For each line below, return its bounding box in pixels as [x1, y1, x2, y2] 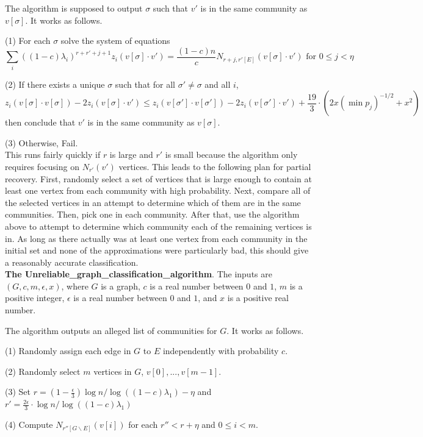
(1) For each [5, 34, 51, 47]
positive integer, [5, 291, 65, 304]
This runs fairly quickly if [5, 148, 101, 161]
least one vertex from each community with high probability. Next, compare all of [5, 184, 311, 197]
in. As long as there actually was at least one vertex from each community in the [5, 232, 308, 244]
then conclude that [5, 116, 76, 129]
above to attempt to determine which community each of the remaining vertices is [5, 219, 312, 232]
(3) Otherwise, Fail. [5, 136, 78, 149]
